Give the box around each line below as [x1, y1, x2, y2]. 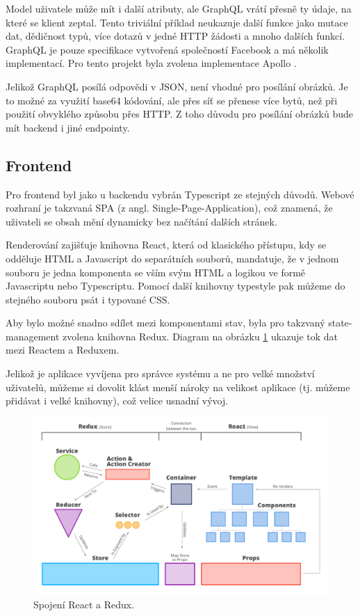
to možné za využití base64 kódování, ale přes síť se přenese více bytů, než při [6, 93, 338, 107]
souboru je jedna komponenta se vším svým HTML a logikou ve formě [6, 264, 306, 279]
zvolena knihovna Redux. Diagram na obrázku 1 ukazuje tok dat [63, 329, 338, 343]
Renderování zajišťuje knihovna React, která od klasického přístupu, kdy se [6, 237, 327, 252]
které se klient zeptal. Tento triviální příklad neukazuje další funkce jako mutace [6, 15, 348, 29]
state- [328, 315, 352, 330]
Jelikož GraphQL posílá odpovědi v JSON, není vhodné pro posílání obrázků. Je [6, 79, 348, 93]
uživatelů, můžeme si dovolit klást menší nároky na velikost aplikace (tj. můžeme [6, 379, 350, 394]
